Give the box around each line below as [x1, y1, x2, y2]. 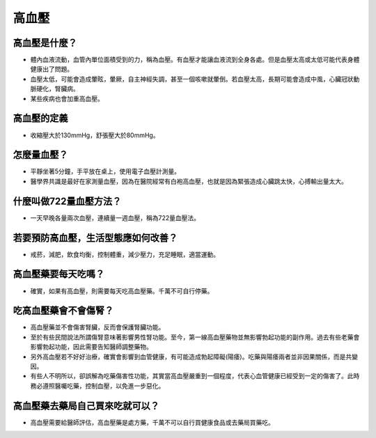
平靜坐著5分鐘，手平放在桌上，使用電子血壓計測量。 [30, 167, 181, 175]
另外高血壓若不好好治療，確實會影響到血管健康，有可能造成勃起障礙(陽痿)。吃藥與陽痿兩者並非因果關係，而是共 [30, 352, 352, 361]
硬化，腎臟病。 [36, 84, 79, 93]
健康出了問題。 [30, 65, 73, 73]
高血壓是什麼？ [13, 37, 77, 49]
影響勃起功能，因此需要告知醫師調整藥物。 [30, 343, 152, 351]
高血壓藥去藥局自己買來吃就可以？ [13, 400, 159, 412]
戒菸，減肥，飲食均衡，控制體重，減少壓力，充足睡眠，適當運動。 [30, 250, 219, 258]
